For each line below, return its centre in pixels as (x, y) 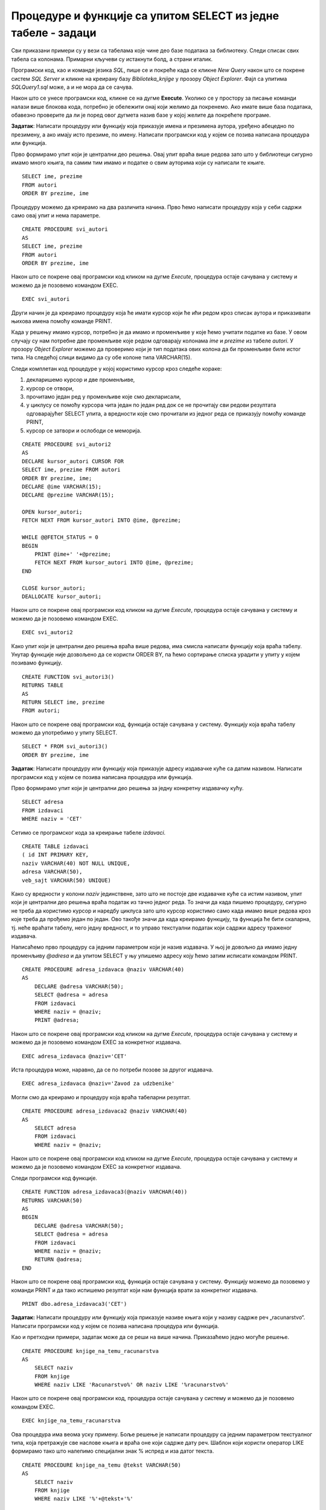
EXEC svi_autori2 (47, 632)
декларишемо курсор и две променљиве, (81, 380)
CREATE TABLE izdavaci (56, 846)
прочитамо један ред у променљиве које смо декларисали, (104, 397)
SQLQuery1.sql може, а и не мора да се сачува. (72, 87)
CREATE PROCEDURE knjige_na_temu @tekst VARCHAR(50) (101, 1465)
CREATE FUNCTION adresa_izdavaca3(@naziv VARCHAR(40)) (105, 1192)
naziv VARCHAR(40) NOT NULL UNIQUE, (76, 863)
